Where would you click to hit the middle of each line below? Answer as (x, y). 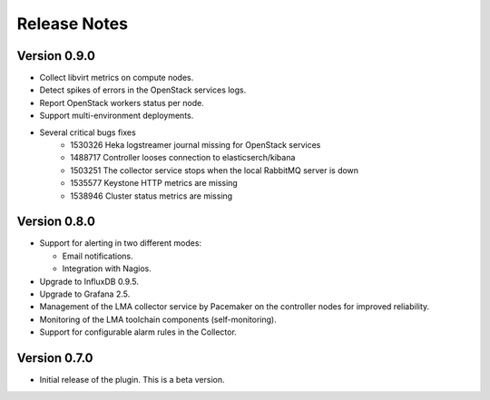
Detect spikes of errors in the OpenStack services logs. (143, 90)
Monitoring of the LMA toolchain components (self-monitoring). (158, 319)
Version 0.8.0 (56, 222)
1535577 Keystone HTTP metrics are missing (154, 183)
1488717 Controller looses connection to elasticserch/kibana (183, 158)
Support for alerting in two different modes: (121, 243)
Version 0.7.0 (55, 358)
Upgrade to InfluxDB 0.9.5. (89, 281)
